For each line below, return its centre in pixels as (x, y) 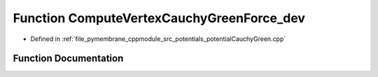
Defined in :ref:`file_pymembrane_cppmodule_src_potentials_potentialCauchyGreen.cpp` (158, 39)
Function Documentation (68, 59)
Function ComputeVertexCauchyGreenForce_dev (159, 18)
